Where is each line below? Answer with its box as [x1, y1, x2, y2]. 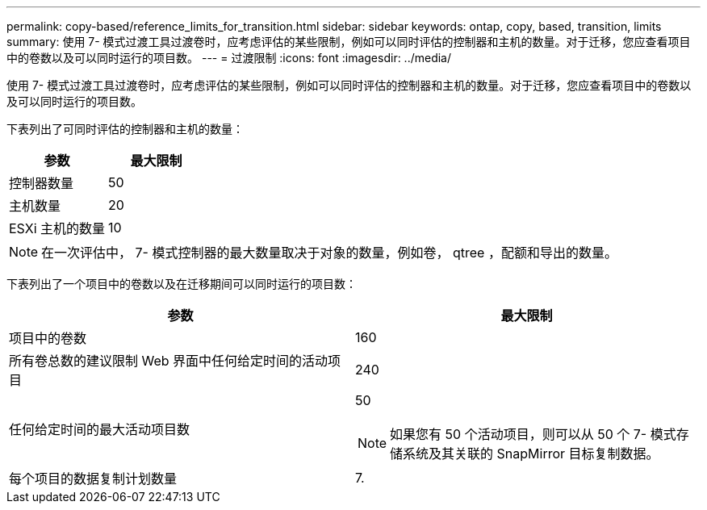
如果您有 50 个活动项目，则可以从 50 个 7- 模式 [390, 426, 676, 442]
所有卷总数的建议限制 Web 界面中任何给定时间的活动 [9, 353, 328, 369]
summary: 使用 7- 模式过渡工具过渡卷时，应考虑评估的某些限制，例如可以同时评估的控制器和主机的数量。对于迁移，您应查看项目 [6, 35, 691, 48]
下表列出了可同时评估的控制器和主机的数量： [6, 122, 244, 136]
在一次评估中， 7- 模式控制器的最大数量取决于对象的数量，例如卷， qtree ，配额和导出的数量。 [41, 245, 617, 261]
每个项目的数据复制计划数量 [9, 470, 178, 487]
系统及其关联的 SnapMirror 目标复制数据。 [403, 445, 659, 462]
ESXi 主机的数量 [9, 220, 106, 236]
